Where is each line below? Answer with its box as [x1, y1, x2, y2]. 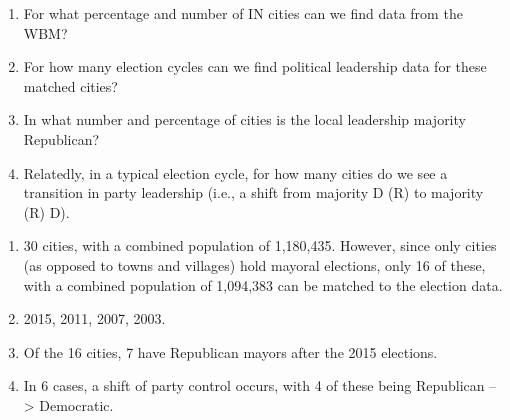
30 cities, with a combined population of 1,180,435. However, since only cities [23, 235, 497, 256]
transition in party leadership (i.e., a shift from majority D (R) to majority [23, 182, 484, 203]
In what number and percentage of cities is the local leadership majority [23, 109, 466, 130]
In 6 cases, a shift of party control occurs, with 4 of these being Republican [23, 375, 485, 396]
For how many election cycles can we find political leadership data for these [23, 56, 487, 77]
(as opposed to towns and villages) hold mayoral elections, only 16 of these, [23, 254, 486, 275]
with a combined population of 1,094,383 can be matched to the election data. [23, 274, 503, 295]
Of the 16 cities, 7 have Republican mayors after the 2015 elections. [23, 341, 438, 362]
